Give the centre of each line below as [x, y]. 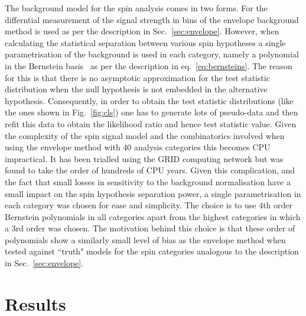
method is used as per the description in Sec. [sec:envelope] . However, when [142, 31]
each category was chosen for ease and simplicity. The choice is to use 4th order [149, 205]
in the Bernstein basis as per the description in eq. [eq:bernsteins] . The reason [149, 65]
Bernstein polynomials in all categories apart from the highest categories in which [153, 216]
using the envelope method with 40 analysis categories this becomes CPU [138, 147]
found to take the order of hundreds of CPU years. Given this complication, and [150, 170]
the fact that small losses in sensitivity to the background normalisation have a [148, 181]
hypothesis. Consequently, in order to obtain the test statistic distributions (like [149, 100]
